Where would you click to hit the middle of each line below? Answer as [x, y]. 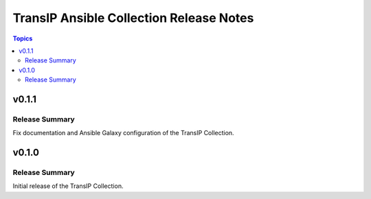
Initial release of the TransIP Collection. [68, 186]
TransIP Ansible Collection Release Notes [133, 18]
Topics [23, 38]
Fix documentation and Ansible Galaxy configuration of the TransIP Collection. [123, 133]
